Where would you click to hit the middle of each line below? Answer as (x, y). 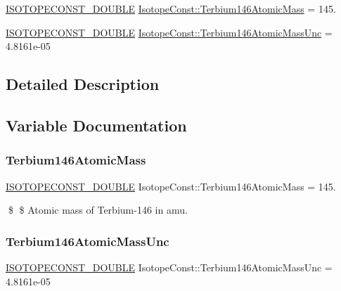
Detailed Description (83, 84)
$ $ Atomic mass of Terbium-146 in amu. (98, 210)
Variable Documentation (96, 125)
